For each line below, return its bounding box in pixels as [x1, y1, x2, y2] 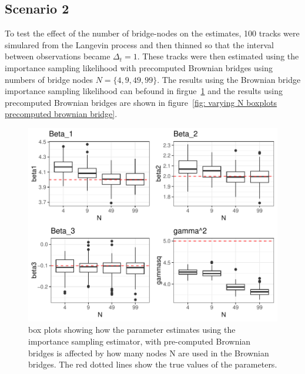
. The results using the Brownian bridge [157, 73, 301, 85]
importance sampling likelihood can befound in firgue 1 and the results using [5, 85, 283, 97]
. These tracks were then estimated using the [137, 50, 299, 62]
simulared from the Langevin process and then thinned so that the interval [5, 38, 274, 51]
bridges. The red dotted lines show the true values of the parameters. [28, 358, 277, 370]
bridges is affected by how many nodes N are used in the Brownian [28, 346, 269, 359]
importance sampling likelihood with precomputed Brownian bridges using [5, 61, 273, 74]
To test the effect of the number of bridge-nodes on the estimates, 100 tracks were [5, 27, 300, 39]
